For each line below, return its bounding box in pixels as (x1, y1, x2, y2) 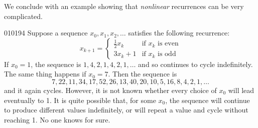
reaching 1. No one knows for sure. (4, 114, 110, 124)
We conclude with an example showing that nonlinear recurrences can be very (4, 1, 244, 11)
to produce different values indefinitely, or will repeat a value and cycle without (4, 104, 248, 115)
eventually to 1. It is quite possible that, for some (4, 94, 156, 105)
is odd (158, 50, 176, 58)
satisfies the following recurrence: (128, 27, 230, 38)
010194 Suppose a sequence (4, 27, 88, 38)
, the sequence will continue (165, 94, 250, 105)
